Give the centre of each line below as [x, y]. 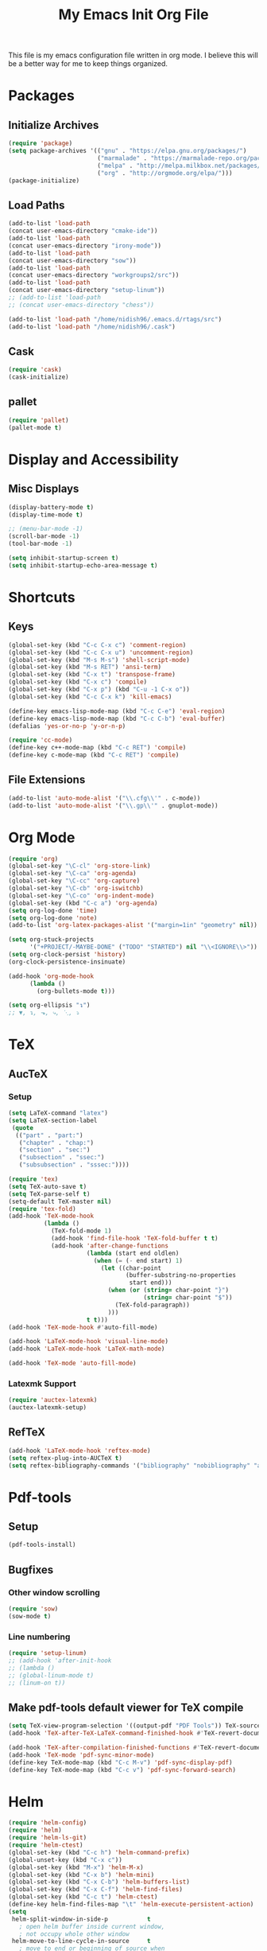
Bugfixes [31, 1569]
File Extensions [47, 780]
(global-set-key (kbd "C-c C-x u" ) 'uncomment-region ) [101, 652]
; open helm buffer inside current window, [92, 1926]
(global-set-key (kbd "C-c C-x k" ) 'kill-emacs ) [90, 697]
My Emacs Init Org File [133, 15]
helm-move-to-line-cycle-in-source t [81, 1941]
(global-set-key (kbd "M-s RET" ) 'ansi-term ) [85, 667]
